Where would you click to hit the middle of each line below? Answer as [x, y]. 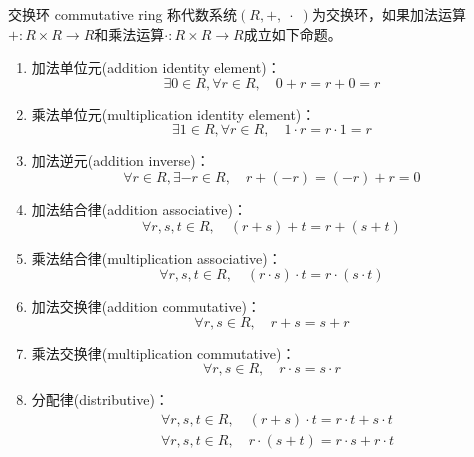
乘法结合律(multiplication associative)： [156, 257]
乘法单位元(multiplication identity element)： [173, 113]
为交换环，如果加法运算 [388, 14]
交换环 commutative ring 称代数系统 [123, 14]
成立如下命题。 [292, 33]
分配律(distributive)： [100, 399]
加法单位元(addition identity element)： [156, 67]
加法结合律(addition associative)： [139, 208]
